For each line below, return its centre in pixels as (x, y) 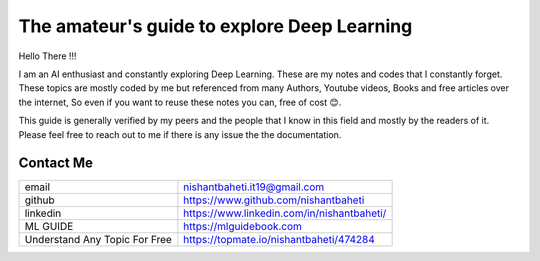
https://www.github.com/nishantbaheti (274, 200)
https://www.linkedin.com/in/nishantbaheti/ (285, 213)
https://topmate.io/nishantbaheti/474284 (279, 240)
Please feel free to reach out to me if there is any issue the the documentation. (180, 134)
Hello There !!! (47, 56)
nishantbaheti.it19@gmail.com (254, 187)
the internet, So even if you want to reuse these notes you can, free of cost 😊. (180, 102)
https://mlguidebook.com (242, 227)
